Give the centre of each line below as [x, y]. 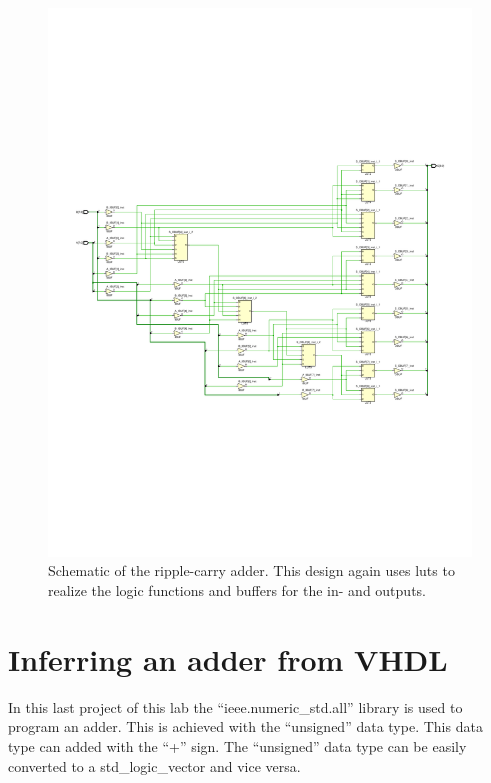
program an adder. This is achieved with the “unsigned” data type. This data [245, 726]
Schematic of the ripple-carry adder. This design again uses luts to [251, 570]
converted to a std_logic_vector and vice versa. [154, 765]
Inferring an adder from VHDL [228, 658]
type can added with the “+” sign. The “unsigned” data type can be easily [237, 745]
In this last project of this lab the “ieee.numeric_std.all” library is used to [235, 706]
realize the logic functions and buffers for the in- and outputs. [237, 590]
